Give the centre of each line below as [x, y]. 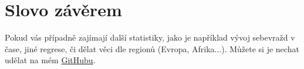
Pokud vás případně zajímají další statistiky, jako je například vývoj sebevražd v [150, 37]
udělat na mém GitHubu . [50, 60]
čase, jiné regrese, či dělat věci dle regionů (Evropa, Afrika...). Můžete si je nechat [152, 48]
